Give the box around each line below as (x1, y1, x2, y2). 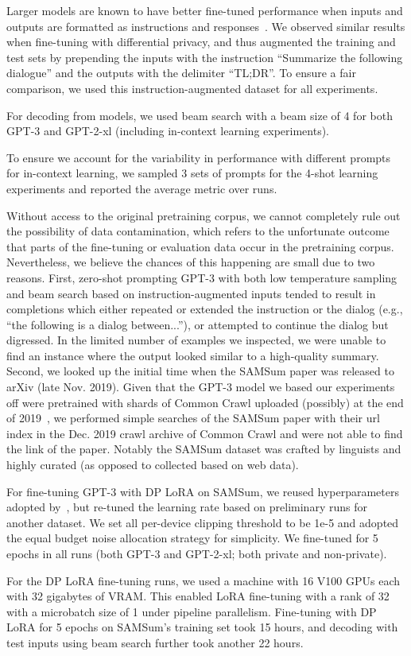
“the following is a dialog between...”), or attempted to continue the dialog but (6, 316, 389, 332)
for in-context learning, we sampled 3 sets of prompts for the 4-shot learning (6, 165, 378, 181)
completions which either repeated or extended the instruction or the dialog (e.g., (6, 301, 403, 317)
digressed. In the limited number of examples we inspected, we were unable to (6, 332, 386, 348)
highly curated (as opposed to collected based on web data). (6, 456, 299, 473)
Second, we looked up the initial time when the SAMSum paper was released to (6, 363, 394, 379)
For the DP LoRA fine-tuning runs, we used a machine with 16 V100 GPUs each (6, 572, 401, 588)
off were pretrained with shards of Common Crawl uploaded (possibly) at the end (6, 394, 404, 410)
